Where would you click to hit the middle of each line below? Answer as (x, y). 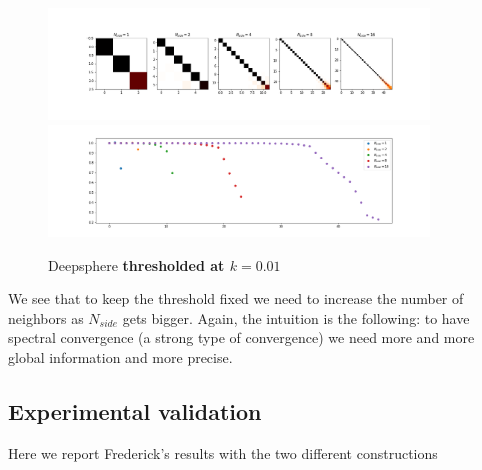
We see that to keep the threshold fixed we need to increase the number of (236, 298)
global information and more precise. (120, 356)
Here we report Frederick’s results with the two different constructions (223, 452)
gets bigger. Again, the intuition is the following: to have (296, 317)
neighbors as (46, 317)
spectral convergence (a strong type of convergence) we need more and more (241, 337)
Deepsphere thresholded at (136, 264)
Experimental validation (135, 410)
